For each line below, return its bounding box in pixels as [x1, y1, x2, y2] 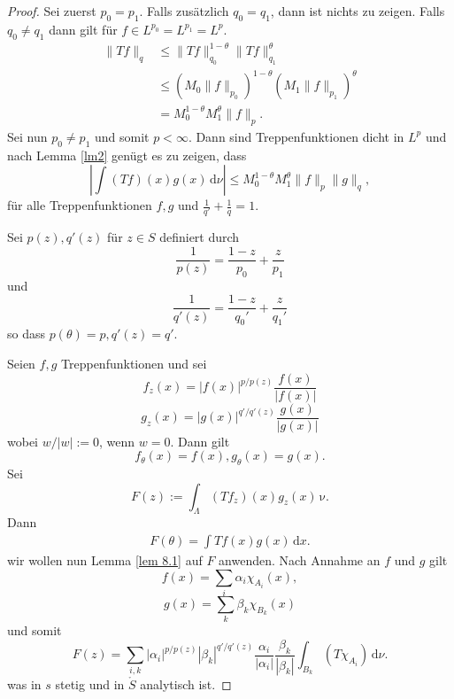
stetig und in [55, 674, 125, 693]
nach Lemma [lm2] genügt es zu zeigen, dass [7, 145, 247, 164]
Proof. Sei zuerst [7, 2, 96, 19]
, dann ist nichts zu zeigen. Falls [270, 2, 445, 19]
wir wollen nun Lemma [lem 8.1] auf [7, 551, 203, 570]
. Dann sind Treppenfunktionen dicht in [188, 127, 404, 145]
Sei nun [7, 127, 48, 145]
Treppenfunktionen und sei [61, 353, 207, 372]
